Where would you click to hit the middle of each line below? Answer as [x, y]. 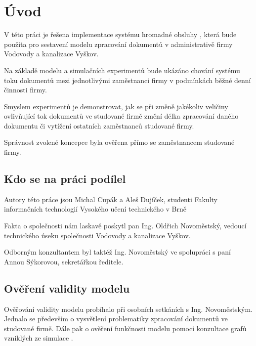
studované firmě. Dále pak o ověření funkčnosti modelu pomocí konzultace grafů [125, 328]
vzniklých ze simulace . [39, 338]
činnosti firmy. [25, 90]
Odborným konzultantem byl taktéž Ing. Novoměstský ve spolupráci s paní [117, 252]
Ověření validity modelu [67, 288]
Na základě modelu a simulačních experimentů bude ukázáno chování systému [122, 70]
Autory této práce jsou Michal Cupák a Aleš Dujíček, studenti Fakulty [111, 199]
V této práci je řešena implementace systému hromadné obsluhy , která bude [120, 34]
